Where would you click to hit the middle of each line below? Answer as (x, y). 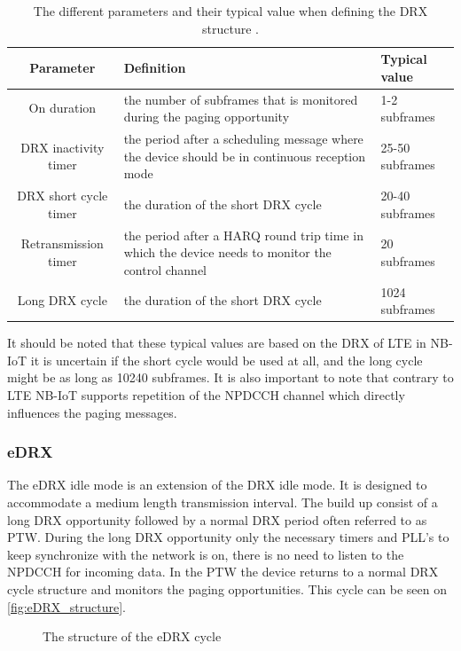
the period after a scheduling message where (243, 139)
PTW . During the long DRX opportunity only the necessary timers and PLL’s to (228, 537)
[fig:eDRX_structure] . (66, 606)
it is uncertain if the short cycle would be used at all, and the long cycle (227, 360)
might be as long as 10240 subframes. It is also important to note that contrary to (230, 377)
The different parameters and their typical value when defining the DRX (230, 11)
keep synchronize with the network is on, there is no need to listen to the (206, 554)
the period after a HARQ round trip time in (243, 235)
